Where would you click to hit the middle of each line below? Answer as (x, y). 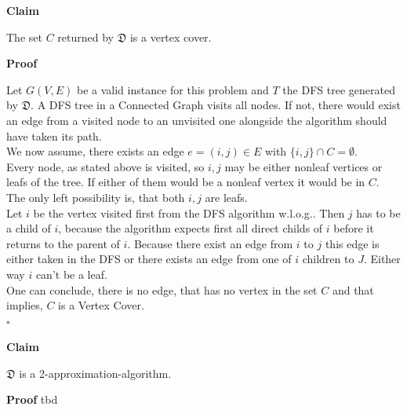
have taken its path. (54, 135)
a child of (29, 228)
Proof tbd (32, 399)
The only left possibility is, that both (96, 197)
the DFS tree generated (339, 89)
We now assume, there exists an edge (95, 151)
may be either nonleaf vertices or (303, 166)
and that (353, 289)
